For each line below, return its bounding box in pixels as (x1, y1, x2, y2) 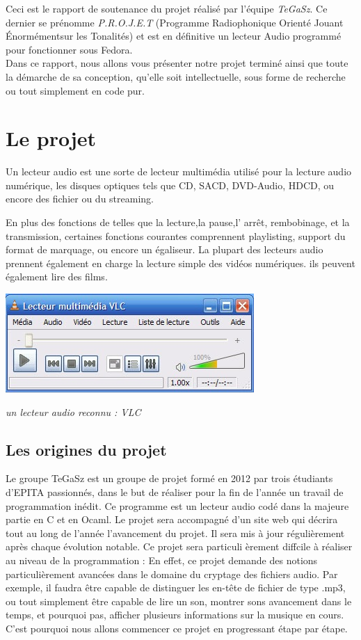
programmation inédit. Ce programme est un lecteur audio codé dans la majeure (6, 498, 349, 513)
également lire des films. (6, 269, 108, 284)
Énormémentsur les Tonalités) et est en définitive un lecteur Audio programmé (6, 29, 342, 43)
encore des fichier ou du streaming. (6, 191, 154, 206)
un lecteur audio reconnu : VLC (6, 404, 141, 419)
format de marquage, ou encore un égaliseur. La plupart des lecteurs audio (6, 242, 323, 257)
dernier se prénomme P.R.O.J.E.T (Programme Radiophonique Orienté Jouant (6, 15, 344, 29)
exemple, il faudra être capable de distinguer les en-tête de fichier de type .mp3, (6, 580, 346, 595)
